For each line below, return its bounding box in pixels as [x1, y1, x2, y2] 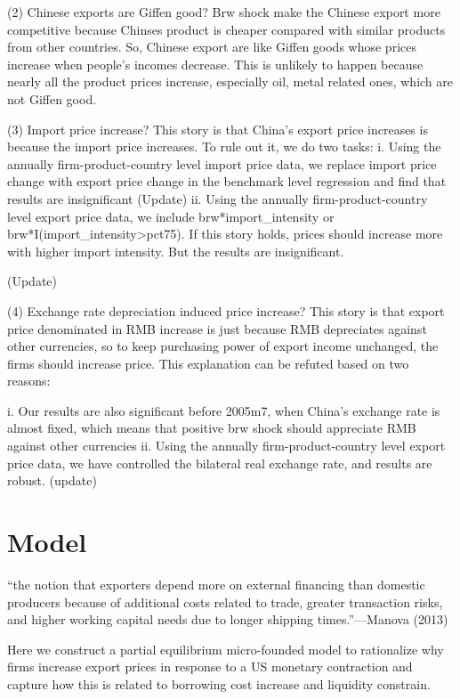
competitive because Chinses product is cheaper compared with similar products [7, 20, 446, 38]
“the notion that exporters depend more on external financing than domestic [7, 574, 425, 593]
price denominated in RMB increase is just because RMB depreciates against [7, 319, 427, 337]
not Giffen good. [7, 89, 97, 108]
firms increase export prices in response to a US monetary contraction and [7, 657, 413, 676]
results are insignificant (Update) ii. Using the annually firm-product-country [7, 189, 428, 207]
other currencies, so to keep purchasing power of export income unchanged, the [7, 337, 439, 355]
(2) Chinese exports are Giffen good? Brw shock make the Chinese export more [7, 3, 440, 20]
